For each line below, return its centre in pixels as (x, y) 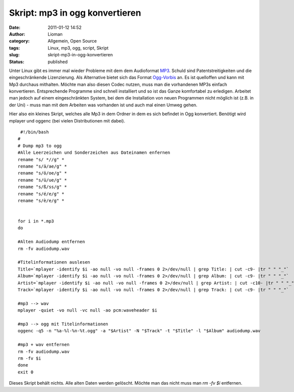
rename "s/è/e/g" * (41, 200)
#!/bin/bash (35, 132)
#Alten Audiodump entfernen (51, 242)
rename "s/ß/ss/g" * (42, 187)
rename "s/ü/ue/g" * (42, 180)
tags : (14, 48)
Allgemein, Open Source (72, 41)
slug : (14, 55)
